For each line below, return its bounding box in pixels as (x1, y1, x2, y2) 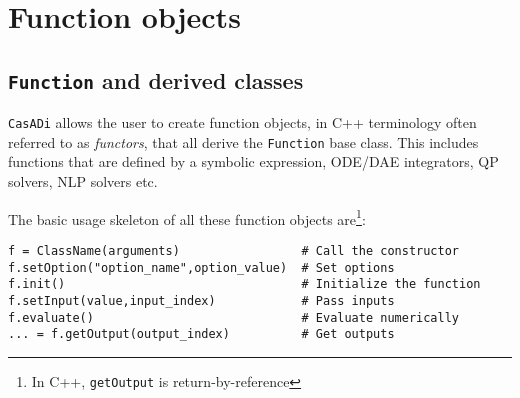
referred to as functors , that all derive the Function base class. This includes (8, 131, 479, 152)
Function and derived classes (8, 64, 304, 95)
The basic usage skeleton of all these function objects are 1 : (8, 205, 366, 229)
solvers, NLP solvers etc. (8, 171, 158, 192)
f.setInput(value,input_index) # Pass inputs (8, 293, 395, 308)
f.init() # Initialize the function (8, 277, 481, 292)
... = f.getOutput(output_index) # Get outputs (8, 327, 395, 342)
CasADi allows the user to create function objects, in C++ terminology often (8, 112, 477, 133)
